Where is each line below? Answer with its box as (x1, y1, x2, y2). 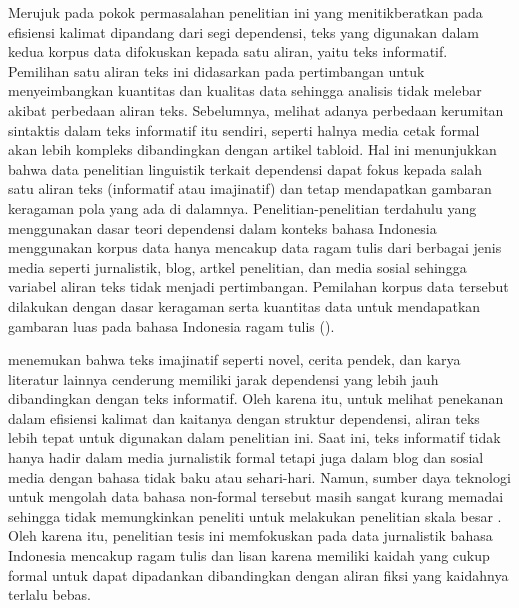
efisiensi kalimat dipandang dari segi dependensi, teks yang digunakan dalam (8, 21, 480, 42)
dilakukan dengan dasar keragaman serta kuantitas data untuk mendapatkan (8, 295, 481, 316)
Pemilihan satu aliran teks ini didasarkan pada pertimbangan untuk (8, 60, 425, 81)
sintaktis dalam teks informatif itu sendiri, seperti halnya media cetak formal (8, 119, 480, 140)
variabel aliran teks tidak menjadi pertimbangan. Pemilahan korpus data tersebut (8, 276, 509, 297)
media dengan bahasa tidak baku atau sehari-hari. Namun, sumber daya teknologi (8, 466, 511, 487)
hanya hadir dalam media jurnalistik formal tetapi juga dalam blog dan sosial (8, 447, 484, 468)
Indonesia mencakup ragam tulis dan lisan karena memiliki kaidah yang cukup (8, 545, 490, 566)
